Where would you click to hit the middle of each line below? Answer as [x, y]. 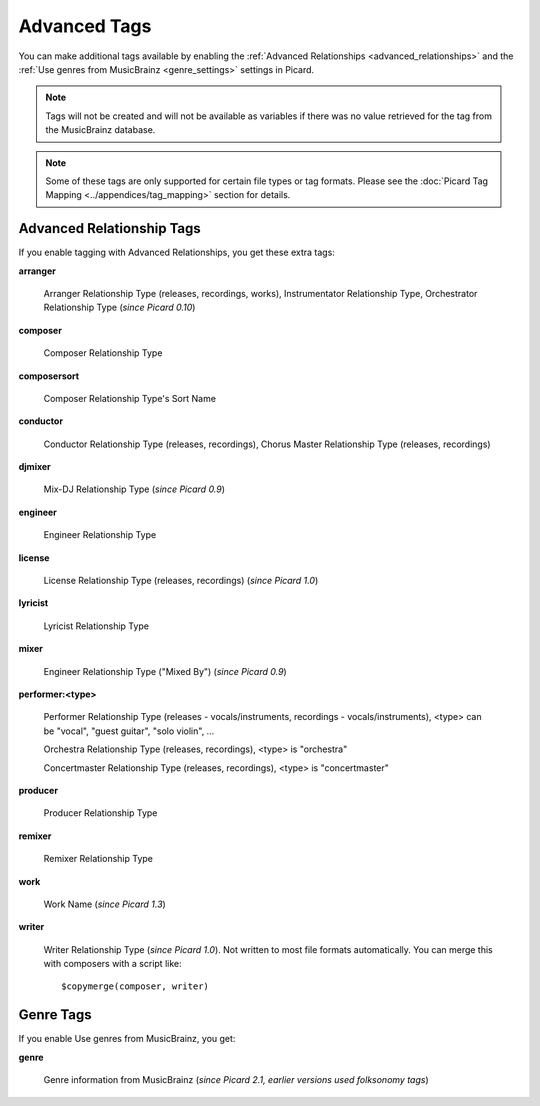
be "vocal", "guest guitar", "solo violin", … [129, 731]
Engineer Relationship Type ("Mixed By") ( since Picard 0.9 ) [165, 671]
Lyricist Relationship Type [96, 626]
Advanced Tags [85, 26]
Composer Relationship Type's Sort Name [130, 398]
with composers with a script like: [112, 964]
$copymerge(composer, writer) [135, 986]
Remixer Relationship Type [98, 859]
